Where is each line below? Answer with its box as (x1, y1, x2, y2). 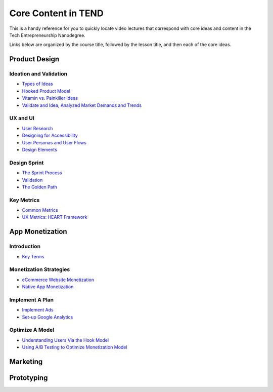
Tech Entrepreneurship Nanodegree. (9, 32, 85, 38)
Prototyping (9, 374, 48, 382)
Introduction (9, 243, 40, 250)
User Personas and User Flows (22, 139, 87, 145)
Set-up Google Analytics (22, 314, 73, 320)
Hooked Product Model (22, 88, 71, 94)
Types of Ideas (22, 81, 53, 87)
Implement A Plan (9, 296, 54, 303)
